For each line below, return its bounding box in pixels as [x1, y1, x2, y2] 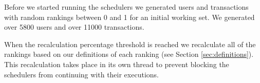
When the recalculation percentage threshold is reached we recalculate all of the [4, 38, 256, 49]
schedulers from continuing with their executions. [4, 69, 159, 79]
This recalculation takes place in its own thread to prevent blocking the [4, 58, 229, 69]
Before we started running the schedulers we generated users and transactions [4, 2, 249, 12]
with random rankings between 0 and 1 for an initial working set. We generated [4, 11, 255, 22]
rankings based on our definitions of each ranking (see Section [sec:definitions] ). [4, 49, 254, 59]
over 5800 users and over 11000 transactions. [4, 22, 144, 32]
